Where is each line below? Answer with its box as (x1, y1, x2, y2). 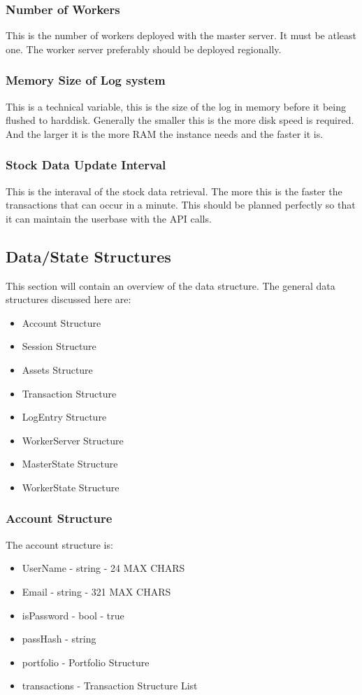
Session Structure (22, 339, 96, 353)
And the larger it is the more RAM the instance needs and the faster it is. (6, 126, 324, 141)
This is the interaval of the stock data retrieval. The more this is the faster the (6, 183, 342, 198)
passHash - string (22, 631, 96, 646)
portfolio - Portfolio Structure (22, 654, 150, 669)
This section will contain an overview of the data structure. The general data (6, 278, 335, 293)
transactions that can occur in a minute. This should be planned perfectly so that (6, 197, 356, 212)
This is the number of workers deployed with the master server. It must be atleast (6, 28, 356, 43)
